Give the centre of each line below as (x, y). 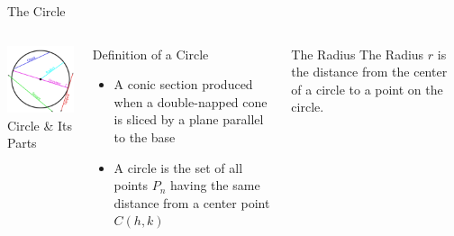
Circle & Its (40, 125)
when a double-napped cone (191, 101)
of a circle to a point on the (367, 89)
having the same (215, 185)
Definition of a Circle (150, 54)
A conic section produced (183, 84)
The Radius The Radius (358, 54)
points (131, 185)
